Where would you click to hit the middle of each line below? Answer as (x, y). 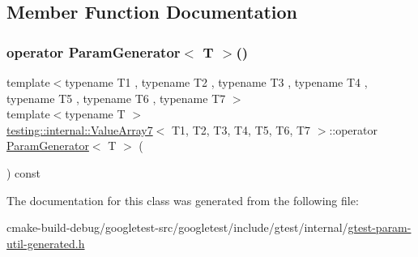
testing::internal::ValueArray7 (80, 129)
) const (24, 172)
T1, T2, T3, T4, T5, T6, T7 (241, 129)
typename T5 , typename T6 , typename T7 (116, 98)
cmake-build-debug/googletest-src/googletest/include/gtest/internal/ (177, 227)
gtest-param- (380, 227)
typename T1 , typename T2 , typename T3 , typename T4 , (216, 82)
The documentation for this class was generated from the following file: (183, 200)
